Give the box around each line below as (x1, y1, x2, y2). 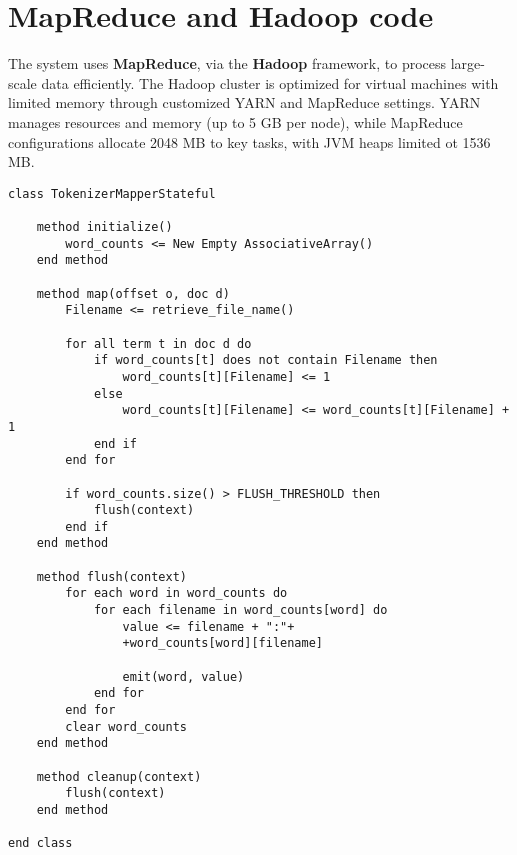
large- (450, 53, 485, 74)
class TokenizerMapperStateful (8, 186, 216, 201)
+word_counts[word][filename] (122, 636, 323, 651)
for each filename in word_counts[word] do (93, 603, 388, 618)
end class (8, 836, 73, 851)
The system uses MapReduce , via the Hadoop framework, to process (8, 53, 447, 74)
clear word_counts (65, 719, 187, 734)
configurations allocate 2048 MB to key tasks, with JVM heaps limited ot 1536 (8, 131, 491, 152)
